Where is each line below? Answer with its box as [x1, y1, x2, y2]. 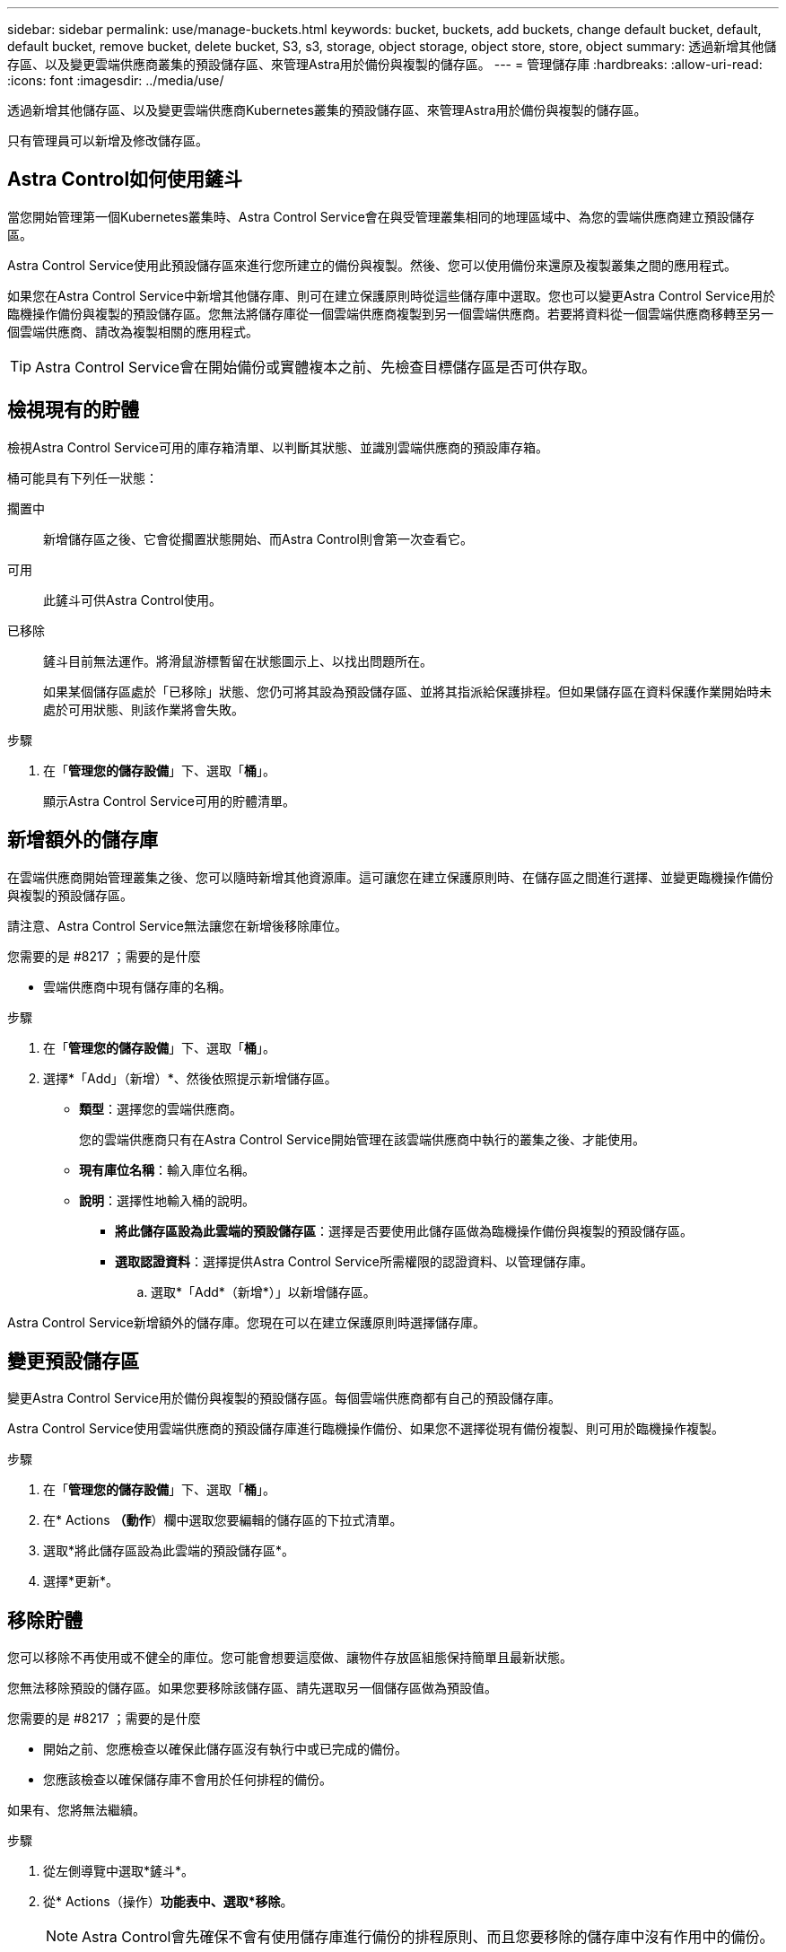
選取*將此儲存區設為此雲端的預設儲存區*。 [43, 1543, 295, 1559]
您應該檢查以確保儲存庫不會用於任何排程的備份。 [43, 1772, 332, 1788]
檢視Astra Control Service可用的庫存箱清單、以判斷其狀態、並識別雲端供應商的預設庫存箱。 [7, 439, 548, 455]
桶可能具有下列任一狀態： [7, 469, 158, 486]
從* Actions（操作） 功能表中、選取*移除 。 [43, 1894, 293, 1910]
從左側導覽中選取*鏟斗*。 [43, 1863, 195, 1879]
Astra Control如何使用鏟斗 [7, 168, 243, 191]
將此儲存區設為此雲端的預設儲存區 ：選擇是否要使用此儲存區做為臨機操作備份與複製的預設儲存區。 [115, 1222, 693, 1239]
